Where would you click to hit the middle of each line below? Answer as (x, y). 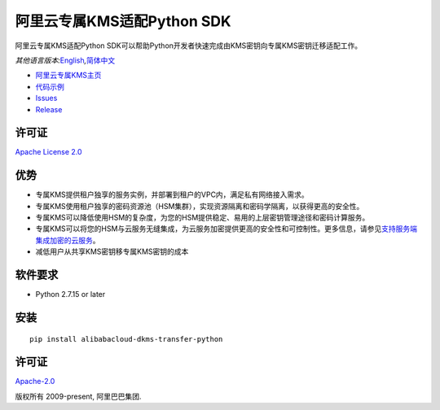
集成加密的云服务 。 (68, 240)
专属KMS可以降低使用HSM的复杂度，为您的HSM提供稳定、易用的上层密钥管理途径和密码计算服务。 (202, 218)
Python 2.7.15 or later (70, 294)
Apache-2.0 (35, 382)
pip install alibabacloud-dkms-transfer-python (126, 339)
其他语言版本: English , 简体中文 (65, 60)
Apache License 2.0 (48, 152)
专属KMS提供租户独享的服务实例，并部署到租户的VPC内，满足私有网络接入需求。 (172, 194)
